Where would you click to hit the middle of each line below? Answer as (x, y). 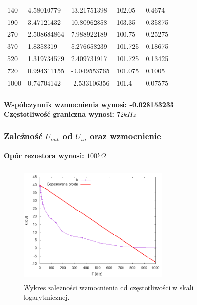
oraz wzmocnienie (125, 135)
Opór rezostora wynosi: (44, 155)
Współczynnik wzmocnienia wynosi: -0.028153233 (89, 104)
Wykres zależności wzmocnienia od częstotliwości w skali (109, 287)
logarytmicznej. (47, 297)
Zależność (23, 135)
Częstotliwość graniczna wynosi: (59, 114)
